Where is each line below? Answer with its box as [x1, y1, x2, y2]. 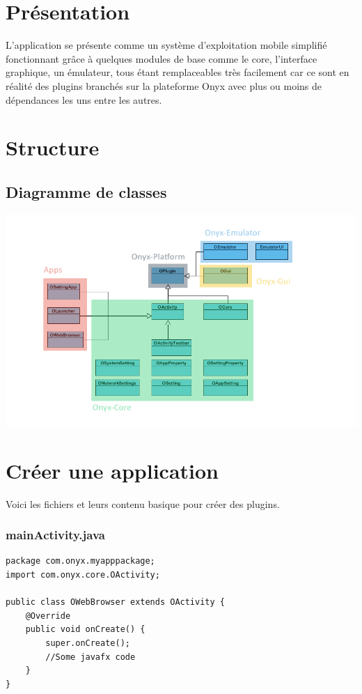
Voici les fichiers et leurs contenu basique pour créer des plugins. [6, 496, 280, 511]
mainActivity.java [6, 526, 105, 543]
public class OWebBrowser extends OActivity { [6, 597, 225, 608]
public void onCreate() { [25, 624, 145, 635]
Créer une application [6, 456, 219, 484]
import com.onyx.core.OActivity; [6, 570, 160, 580]
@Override [25, 610, 71, 621]
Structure [6, 133, 100, 162]
